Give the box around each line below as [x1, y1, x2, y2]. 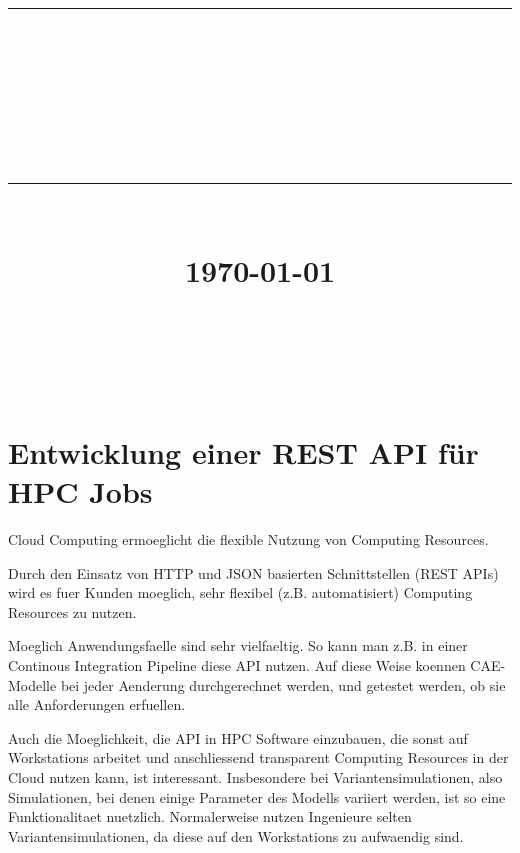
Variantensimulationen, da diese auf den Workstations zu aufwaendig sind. [8, 825, 464, 846]
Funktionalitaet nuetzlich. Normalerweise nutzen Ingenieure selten [8, 806, 412, 827]
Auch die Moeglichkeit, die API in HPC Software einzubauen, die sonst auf [8, 727, 468, 748]
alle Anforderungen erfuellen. [8, 694, 186, 715]
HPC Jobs [8, 471, 153, 512]
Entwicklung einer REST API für [8, 431, 479, 472]
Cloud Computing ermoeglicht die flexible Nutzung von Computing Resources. [8, 529, 489, 550]
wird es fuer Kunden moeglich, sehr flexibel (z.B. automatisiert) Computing [8, 582, 473, 603]
